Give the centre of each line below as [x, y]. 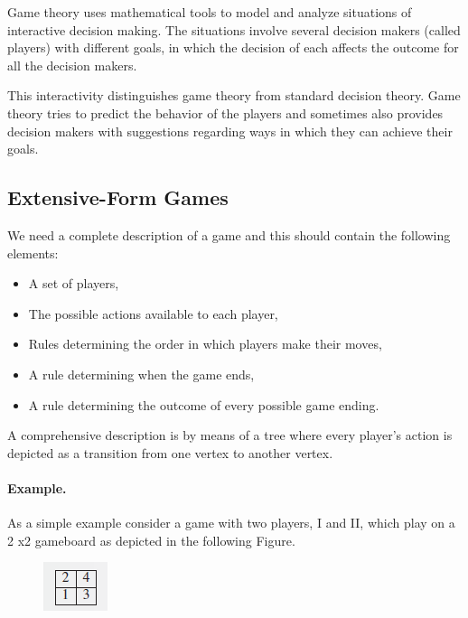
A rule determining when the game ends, [141, 374]
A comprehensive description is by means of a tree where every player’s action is [230, 435]
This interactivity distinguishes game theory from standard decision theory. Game [234, 95]
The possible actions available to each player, [153, 313]
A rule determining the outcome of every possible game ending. [204, 404]
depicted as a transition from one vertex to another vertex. [170, 452]
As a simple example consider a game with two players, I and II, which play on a [231, 523]
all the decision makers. [72, 65]
